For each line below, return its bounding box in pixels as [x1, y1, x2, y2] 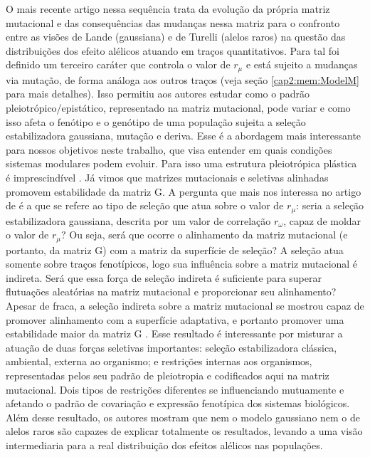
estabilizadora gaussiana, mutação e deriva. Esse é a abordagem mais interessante [6, 128, 361, 143]
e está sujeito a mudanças [245, 57, 358, 72]
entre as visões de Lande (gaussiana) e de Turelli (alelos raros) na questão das [6, 29, 346, 44]
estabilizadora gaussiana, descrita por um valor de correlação [6, 213, 271, 228]
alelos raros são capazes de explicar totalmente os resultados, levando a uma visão [6, 424, 363, 438]
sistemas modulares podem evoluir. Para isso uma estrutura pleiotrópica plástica [6, 156, 357, 171]
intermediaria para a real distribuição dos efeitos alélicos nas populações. [6, 437, 323, 452]
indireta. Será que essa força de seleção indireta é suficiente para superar [6, 270, 322, 285]
